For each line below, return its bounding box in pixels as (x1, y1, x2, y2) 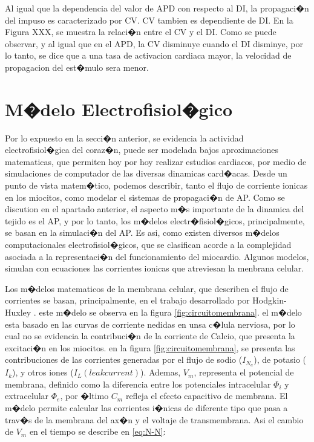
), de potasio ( (253, 353, 307, 366)
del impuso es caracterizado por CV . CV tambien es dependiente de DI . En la (5, 13, 293, 26)
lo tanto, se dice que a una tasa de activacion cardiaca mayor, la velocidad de (5, 49, 292, 62)
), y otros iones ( (12, 366, 74, 379)
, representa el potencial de (194, 366, 294, 379)
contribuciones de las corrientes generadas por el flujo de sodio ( (5, 353, 243, 366)
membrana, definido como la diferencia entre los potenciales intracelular (5, 377, 271, 390)
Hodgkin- (252, 294, 287, 307)
